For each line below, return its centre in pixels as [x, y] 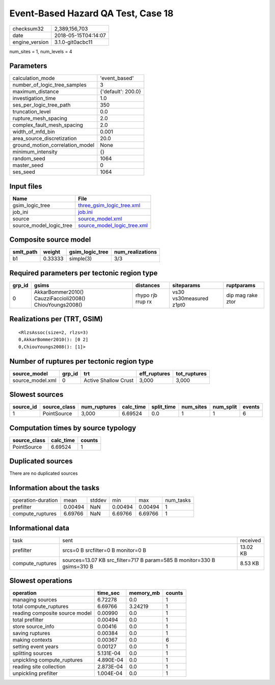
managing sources [35, 600]
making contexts [32, 640]
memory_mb [145, 593]
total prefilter [28, 620]
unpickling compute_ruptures [48, 660]
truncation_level [32, 112]
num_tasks [178, 500]
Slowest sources [36, 395]
